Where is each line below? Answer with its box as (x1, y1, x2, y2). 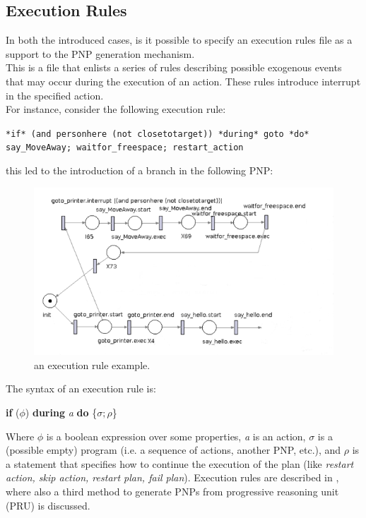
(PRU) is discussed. (6, 498, 90, 512)
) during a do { (25, 404, 98, 419)
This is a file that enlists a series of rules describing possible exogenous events (6, 60, 342, 75)
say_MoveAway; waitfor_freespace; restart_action (6, 143, 244, 153)
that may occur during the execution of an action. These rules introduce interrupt (6, 73, 361, 88)
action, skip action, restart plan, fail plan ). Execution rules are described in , (6, 470, 339, 485)
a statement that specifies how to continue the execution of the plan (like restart (6, 456, 354, 471)
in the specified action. (6, 88, 104, 102)
